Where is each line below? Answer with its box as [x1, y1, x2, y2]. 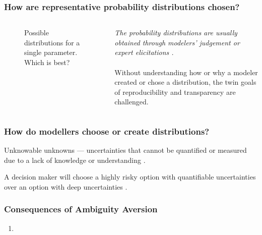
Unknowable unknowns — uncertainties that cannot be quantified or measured [4, 145, 247, 155]
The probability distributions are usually [114, 27, 237, 38]
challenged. [114, 96, 149, 107]
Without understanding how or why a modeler [114, 67, 258, 77]
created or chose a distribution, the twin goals [114, 77, 256, 87]
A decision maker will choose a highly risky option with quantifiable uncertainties [4, 171, 256, 182]
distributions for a [24, 37, 80, 47]
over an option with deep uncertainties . [4, 181, 127, 192]
